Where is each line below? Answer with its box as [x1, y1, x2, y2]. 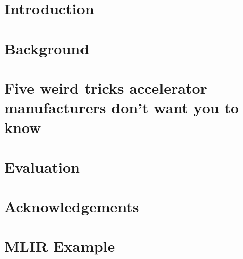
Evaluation [4, 156, 80, 177]
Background [4, 37, 90, 58]
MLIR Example [4, 236, 115, 256]
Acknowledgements [4, 196, 139, 217]
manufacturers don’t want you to [4, 97, 239, 118]
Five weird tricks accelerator [4, 77, 207, 98]
